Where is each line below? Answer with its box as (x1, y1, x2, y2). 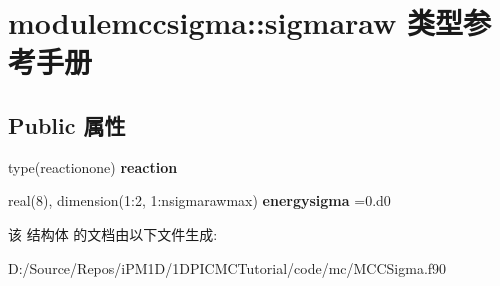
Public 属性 (8, 109, 126, 140)
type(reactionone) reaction (8, 156, 178, 177)
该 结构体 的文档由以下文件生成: (8, 223, 218, 244)
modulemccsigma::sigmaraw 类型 (8, 2, 464, 43)
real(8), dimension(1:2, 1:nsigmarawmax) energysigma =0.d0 (8, 190, 391, 211)
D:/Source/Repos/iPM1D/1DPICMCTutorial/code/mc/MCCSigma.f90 (8, 257, 447, 278)
